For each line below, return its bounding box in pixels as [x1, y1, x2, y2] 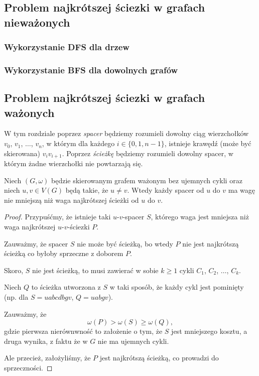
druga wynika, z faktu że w [4, 335, 88, 346]
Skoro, [4, 265, 24, 275]
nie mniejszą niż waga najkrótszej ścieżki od [4, 194, 139, 205]
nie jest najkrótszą [182, 238, 239, 248]
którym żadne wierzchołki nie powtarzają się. [4, 158, 143, 169]
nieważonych [4, 14, 70, 30]
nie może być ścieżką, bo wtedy [77, 238, 173, 248]
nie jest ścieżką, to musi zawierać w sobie [32, 265, 159, 275]
